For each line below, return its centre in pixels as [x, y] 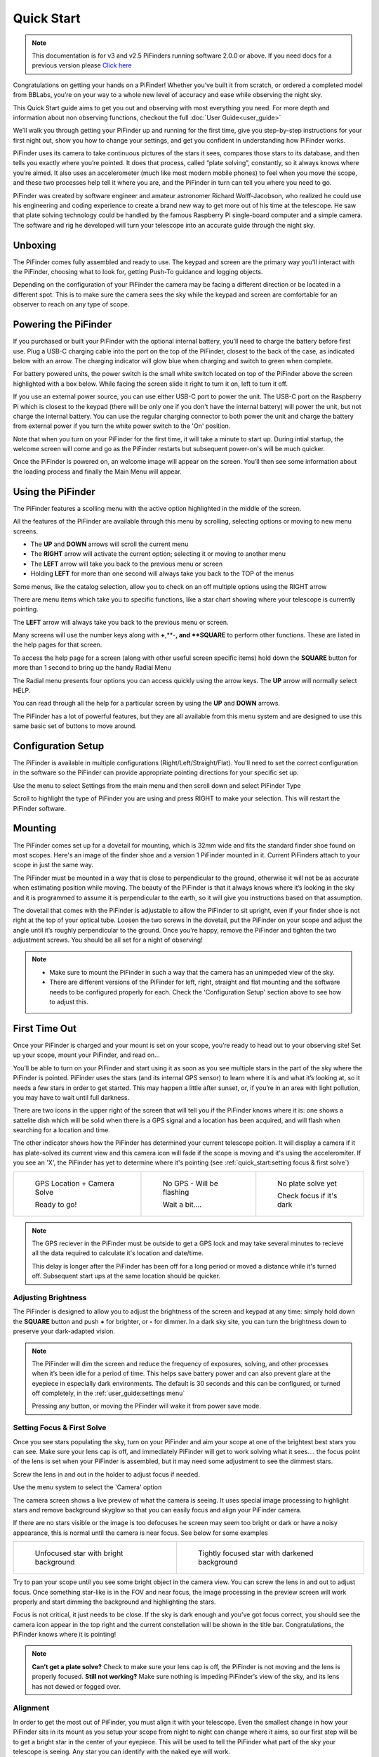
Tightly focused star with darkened [255, 1553]
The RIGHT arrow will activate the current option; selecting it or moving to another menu [158, 554]
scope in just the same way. [53, 865]
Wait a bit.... [182, 1204]
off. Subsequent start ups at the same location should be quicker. [126, 1276]
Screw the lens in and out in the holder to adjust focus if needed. [106, 1474]
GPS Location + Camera [75, 1183]
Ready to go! [56, 1204]
